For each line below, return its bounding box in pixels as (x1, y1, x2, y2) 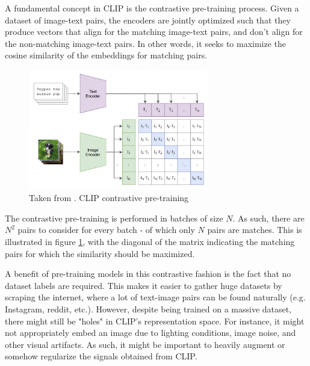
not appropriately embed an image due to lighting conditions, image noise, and (5, 326, 296, 339)
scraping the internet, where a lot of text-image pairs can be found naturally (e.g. (5, 291, 306, 303)
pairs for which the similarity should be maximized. (5, 247, 195, 259)
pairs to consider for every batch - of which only (17, 223, 195, 236)
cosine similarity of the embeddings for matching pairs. (5, 49, 208, 61)
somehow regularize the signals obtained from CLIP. (5, 350, 197, 362)
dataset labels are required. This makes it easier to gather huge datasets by (5, 279, 282, 291)
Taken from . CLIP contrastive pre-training (29, 191, 189, 204)
